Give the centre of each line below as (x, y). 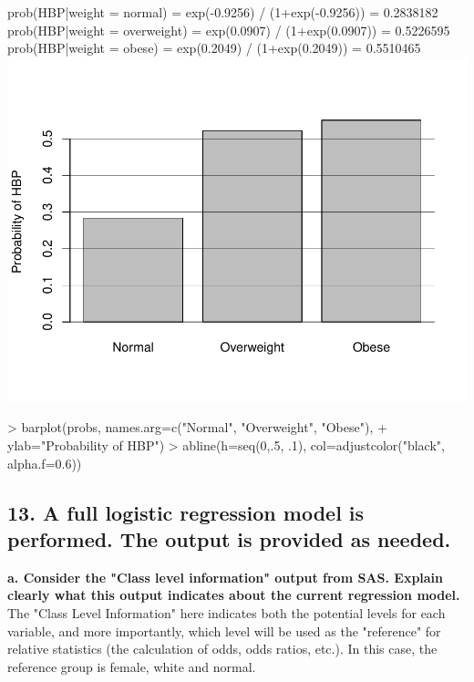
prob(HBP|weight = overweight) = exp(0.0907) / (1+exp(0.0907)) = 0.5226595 (229, 30)
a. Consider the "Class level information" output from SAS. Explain (226, 577)
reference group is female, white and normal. (132, 666)
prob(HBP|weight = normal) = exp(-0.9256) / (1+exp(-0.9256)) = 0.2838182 (223, 12)
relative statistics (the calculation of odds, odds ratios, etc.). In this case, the (222, 649)
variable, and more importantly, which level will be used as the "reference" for (224, 630)
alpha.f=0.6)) (45, 463)
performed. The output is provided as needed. (229, 538)
